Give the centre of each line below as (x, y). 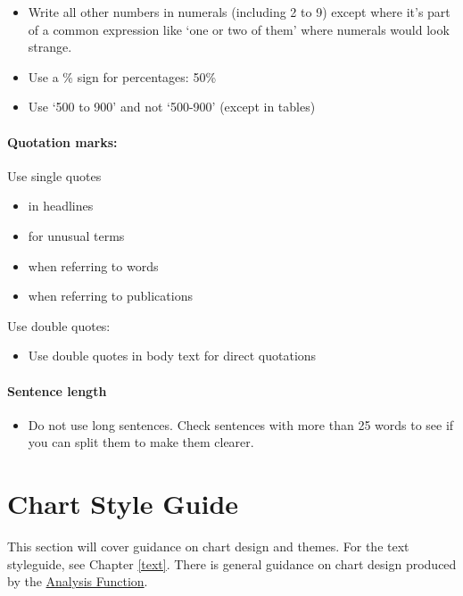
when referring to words (93, 265)
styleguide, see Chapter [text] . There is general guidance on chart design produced (232, 563)
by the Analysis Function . (78, 581)
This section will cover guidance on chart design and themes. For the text (208, 546)
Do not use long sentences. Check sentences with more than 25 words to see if (241, 424)
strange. (50, 47)
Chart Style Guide (123, 504)
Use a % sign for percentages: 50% (122, 76)
